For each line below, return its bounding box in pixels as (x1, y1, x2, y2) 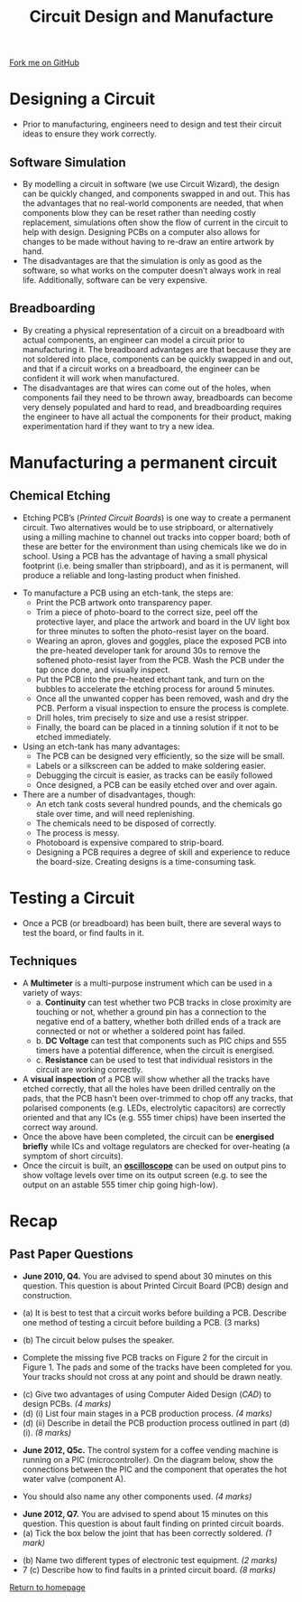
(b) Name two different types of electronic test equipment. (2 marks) (22, 1554, 278, 1565)
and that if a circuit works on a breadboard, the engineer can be (22, 363, 261, 374)
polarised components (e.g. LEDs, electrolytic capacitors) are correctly (22, 1102, 287, 1113)
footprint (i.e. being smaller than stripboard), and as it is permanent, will (22, 560, 288, 571)
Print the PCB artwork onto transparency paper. (35, 596, 214, 607)
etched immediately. (35, 731, 112, 742)
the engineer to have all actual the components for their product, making (22, 411, 292, 422)
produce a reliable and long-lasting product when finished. (22, 569, 241, 580)
